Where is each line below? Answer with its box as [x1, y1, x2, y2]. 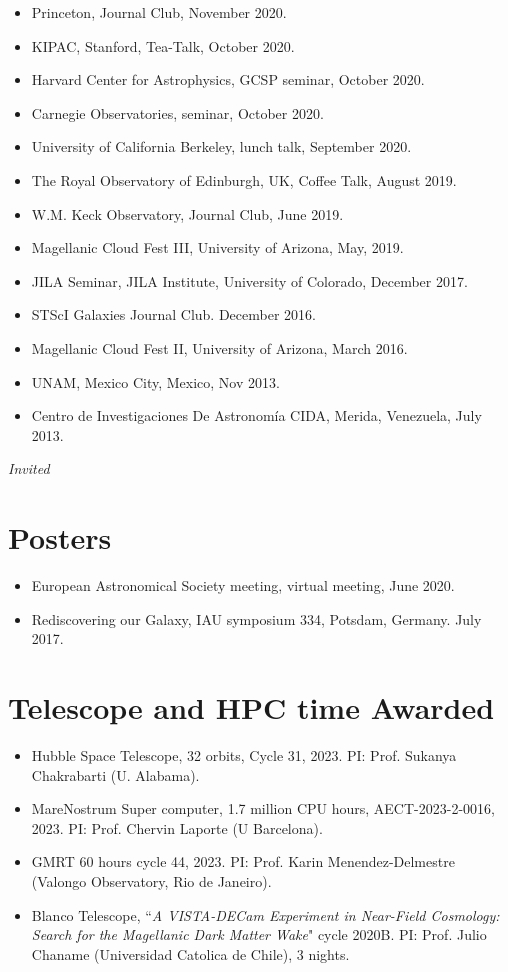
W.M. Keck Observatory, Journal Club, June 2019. [31, 203, 344, 224]
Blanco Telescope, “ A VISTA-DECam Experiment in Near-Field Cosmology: [31, 904, 500, 925]
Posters [8, 517, 112, 558]
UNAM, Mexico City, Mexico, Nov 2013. [31, 371, 280, 392]
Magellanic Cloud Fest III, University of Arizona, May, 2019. [31, 237, 404, 258]
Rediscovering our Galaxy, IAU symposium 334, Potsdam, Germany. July [31, 608, 482, 629]
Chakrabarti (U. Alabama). [31, 764, 200, 785]
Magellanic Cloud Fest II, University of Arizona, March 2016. [31, 337, 408, 358]
